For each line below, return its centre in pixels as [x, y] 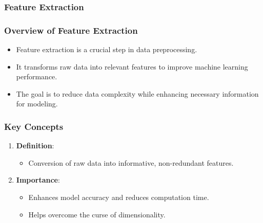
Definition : [35, 146]
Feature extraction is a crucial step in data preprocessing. [107, 49]
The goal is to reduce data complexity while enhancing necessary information [137, 93]
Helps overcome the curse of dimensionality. [97, 214]
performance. [37, 76]
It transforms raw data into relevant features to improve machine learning [132, 66]
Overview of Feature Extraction [71, 30]
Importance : [38, 180]
